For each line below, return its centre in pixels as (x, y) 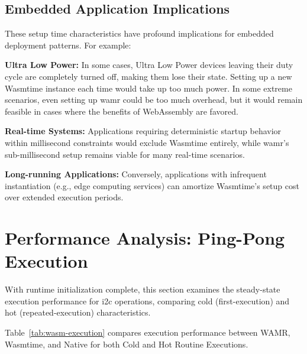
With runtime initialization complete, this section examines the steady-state (143, 289)
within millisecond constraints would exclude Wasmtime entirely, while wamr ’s (147, 142)
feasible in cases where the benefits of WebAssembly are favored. (122, 111)
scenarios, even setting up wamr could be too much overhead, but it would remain (154, 100)
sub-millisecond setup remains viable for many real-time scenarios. (125, 154)
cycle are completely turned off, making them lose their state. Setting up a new (148, 76)
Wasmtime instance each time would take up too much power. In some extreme (148, 88)
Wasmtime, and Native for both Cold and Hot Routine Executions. (127, 344)
